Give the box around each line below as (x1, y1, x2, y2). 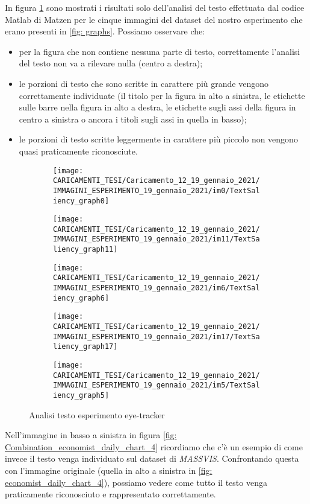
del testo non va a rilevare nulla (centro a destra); (19, 57, 203, 69)
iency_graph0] (53, 196, 110, 205)
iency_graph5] (53, 391, 110, 400)
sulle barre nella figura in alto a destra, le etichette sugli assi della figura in (19, 101, 296, 113)
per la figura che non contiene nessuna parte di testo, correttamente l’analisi (19, 45, 300, 57)
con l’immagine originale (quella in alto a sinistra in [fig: (5, 464, 212, 477)
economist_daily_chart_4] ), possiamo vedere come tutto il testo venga (5, 476, 267, 488)
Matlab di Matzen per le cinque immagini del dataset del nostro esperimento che (5, 13, 303, 25)
